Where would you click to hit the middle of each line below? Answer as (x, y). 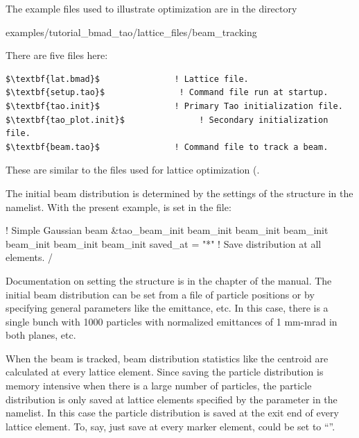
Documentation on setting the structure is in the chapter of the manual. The (169, 280)
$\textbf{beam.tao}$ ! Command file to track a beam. (167, 147)
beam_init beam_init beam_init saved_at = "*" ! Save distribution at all (164, 243)
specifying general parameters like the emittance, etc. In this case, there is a (167, 308)
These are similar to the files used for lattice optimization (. (133, 170)
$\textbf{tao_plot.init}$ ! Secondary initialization (167, 120)
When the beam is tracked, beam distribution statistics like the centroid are (167, 358)
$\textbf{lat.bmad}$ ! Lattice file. (127, 79)
